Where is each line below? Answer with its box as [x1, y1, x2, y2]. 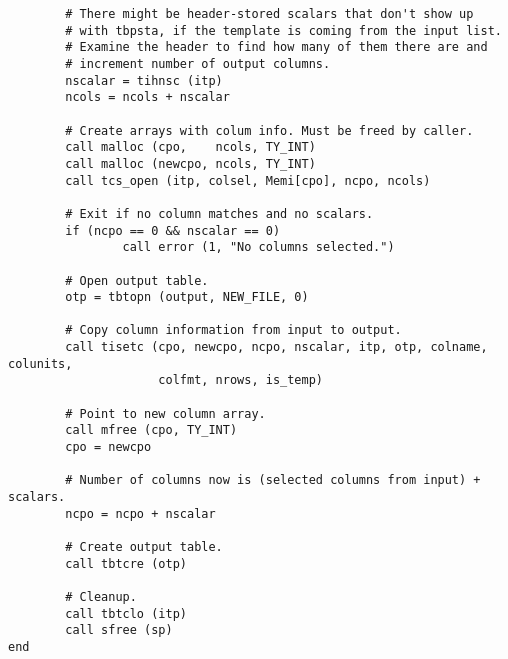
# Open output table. [65, 273, 209, 288]
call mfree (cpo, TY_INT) [65, 423, 238, 438]
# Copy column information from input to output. [65, 323, 402, 338]
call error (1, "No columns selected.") [122, 240, 395, 255]
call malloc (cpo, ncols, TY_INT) [65, 140, 316, 155]
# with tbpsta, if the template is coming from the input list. [65, 23, 502, 38]
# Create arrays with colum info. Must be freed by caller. [65, 123, 474, 138]
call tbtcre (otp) [65, 556, 187, 571]
